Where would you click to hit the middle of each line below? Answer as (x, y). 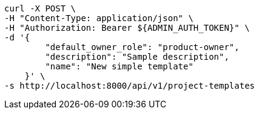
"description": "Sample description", (137, 57)
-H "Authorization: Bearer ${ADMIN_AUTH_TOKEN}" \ (127, 28)
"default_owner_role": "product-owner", (142, 47)
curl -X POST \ (40, 8)
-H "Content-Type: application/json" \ (99, 18)
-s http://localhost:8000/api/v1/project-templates (130, 86)
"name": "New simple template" (119, 66)
